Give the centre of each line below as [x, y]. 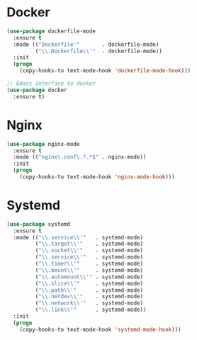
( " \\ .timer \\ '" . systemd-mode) [89, 264]
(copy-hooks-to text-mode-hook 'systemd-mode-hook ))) [100, 329]
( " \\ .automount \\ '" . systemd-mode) [89, 277]
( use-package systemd [39, 224]
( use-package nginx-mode [43, 144]
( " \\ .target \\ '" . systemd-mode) [89, 244]
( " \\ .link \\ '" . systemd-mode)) [91, 310]
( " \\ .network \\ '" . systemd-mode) [89, 303]
